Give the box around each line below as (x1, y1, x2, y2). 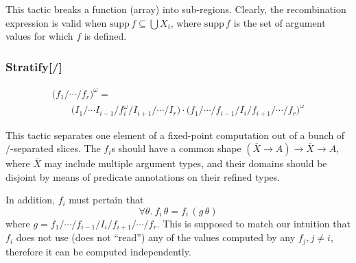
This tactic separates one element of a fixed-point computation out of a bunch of (5, 127, 345, 142)
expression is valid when (5, 15, 107, 29)
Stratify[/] (5, 58, 62, 75)
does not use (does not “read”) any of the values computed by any (16, 230, 296, 245)
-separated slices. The (10, 141, 101, 155)
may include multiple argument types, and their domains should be (44, 156, 327, 171)
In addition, (5, 192, 55, 207)
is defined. (84, 29, 127, 43)
